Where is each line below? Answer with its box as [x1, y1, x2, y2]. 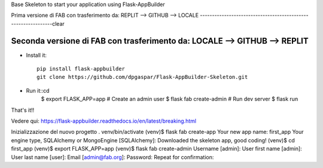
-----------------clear [11, 20, 65, 27]
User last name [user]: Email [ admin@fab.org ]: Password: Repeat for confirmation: [11, 153, 214, 161]
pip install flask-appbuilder [36, 66, 126, 72]
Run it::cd [26, 87, 50, 94]
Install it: [26, 51, 47, 59]
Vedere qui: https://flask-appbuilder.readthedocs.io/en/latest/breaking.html [11, 117, 197, 125]
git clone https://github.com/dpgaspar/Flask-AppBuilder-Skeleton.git [36, 74, 248, 81]
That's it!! [11, 106, 35, 114]
